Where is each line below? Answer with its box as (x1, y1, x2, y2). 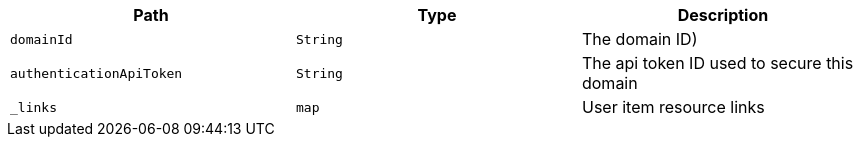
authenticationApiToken (10, 65, 183, 81)
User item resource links (581, 97, 765, 117)
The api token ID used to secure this (581, 53, 854, 73)
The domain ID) (581, 29, 698, 49)
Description (677, 5, 769, 25)
